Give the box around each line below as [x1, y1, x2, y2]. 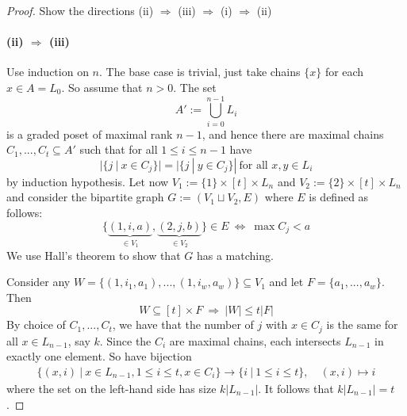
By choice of [6, 316, 66, 333]
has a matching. [196, 246, 274, 263]
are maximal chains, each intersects [169, 332, 341, 349]
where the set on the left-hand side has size [6, 380, 217, 396]
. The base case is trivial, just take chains [99, 63, 301, 80]
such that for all [79, 141, 158, 158]
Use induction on [6, 63, 89, 80]
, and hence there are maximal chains [202, 125, 384, 142]
